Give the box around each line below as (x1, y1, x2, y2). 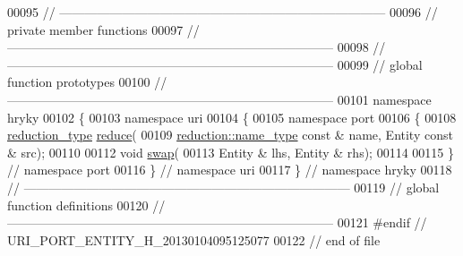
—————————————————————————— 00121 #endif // (7, 213, 427, 232)
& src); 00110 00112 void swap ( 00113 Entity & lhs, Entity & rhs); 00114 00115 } (7, 142, 454, 161)
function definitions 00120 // (7, 195, 166, 214)
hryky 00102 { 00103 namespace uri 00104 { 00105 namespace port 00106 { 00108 (7, 107, 457, 126)
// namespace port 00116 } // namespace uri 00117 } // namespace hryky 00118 (7, 160, 452, 179)
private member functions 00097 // (7, 20, 200, 38)
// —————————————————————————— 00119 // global (7, 177, 440, 196)
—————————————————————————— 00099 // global (7, 55, 423, 73)
